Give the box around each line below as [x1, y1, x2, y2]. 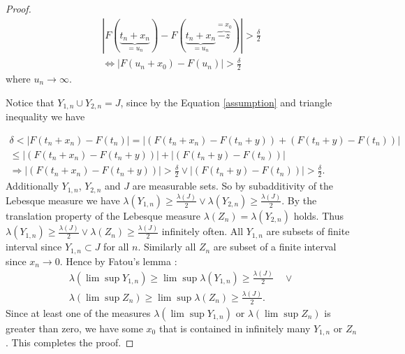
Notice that [6, 94, 54, 109]
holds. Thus [293, 208, 344, 222]
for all [103, 239, 129, 254]
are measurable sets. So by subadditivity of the [132, 178, 334, 193]
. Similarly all [138, 239, 196, 254]
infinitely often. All [161, 224, 244, 239]
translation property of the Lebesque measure [6, 208, 201, 222]
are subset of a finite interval [213, 239, 337, 254]
